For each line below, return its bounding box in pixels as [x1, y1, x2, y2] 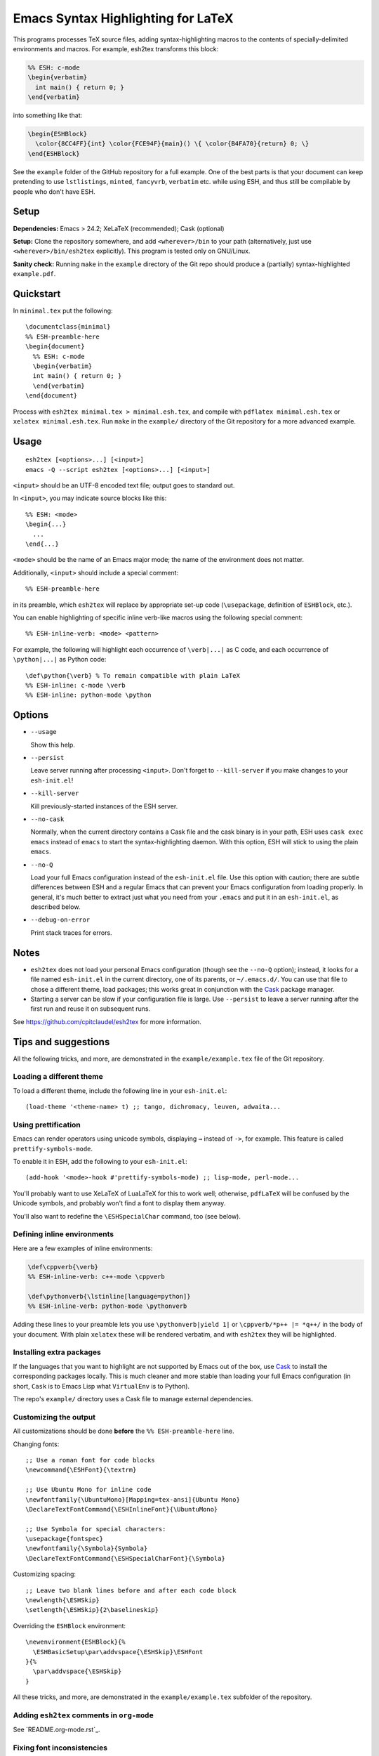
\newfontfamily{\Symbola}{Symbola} [25, 1545, 148, 1552]
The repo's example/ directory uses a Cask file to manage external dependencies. [13, 1395, 253, 1403]
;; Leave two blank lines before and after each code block [25, 1586, 237, 1594]
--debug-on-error [30, 916, 91, 924]
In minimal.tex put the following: [13, 306, 113, 315]
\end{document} [25, 392, 78, 400]
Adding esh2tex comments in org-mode [13, 1710, 154, 1720]
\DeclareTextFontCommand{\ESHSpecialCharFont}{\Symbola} [25, 1554, 226, 1562]
